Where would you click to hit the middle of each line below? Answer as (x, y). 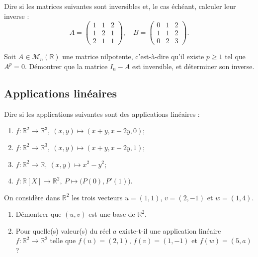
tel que (235, 56)
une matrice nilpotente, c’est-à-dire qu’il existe (133, 56)
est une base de (112, 214)
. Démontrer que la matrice (66, 66)
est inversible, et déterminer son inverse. (193, 66)
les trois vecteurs (97, 197)
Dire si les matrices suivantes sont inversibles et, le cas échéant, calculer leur (120, 6)
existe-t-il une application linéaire (170, 230)
